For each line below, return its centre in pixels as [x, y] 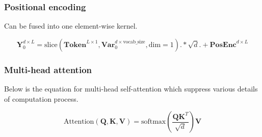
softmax [153, 122]
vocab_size [134, 42]
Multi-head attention [48, 69]
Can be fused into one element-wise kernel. [71, 26]
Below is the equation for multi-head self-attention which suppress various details [131, 89]
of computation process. [41, 98]
